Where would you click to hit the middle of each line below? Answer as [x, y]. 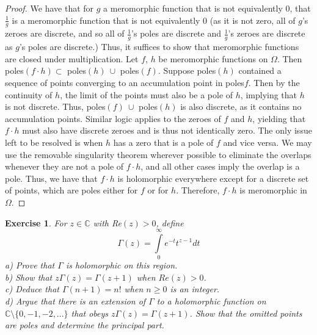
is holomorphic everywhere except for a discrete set [213, 178]
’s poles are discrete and [177, 33]
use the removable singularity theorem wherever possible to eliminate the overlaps [158, 154]
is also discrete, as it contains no [241, 106]
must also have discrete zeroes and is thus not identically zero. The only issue [167, 130]
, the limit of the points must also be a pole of [147, 94]
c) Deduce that [32, 289]
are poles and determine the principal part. [85, 325]
